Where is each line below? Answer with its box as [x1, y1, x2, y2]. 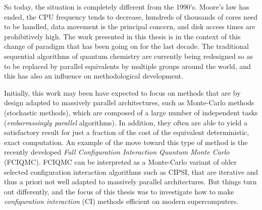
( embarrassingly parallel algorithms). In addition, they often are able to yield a [4, 117, 247, 127]
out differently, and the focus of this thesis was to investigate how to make [4, 186, 234, 196]
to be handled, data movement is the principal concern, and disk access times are [4, 21, 255, 32]
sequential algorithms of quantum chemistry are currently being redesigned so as [4, 50, 253, 61]
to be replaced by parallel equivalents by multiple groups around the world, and [4, 60, 251, 71]
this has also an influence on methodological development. [4, 71, 183, 81]
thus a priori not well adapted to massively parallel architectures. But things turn [4, 176, 257, 187]
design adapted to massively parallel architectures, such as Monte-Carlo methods [4, 97, 254, 108]
